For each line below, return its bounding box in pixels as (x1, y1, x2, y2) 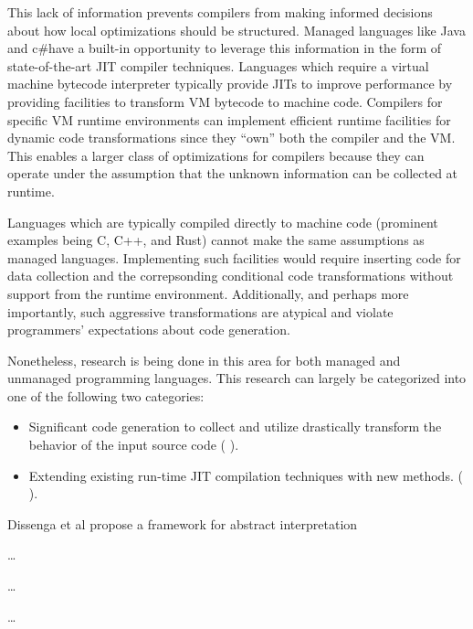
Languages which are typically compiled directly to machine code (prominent (7, 212, 438, 231)
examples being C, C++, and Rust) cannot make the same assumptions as (7, 230, 425, 250)
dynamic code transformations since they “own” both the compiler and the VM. (7, 128, 456, 147)
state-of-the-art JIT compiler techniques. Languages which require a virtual (7, 56, 429, 75)
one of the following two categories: (7, 386, 205, 405)
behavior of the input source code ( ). (28, 435, 239, 454)
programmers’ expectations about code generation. (7, 320, 290, 339)
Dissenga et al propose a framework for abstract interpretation (7, 514, 358, 533)
